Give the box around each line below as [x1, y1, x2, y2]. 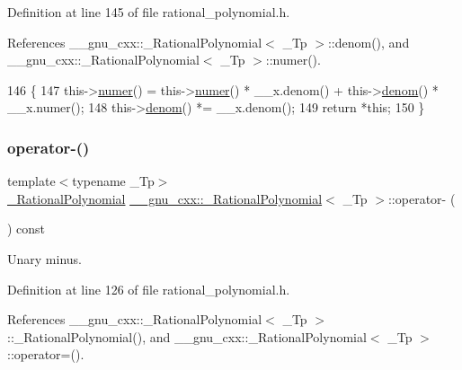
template [7, 172, 56, 190]
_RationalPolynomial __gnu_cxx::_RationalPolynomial [7, 189, 323, 207]
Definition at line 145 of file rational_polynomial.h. [7, 3, 290, 21]
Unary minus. [7, 249, 82, 268]
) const [7, 219, 46, 238]
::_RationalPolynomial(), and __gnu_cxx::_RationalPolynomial [7, 327, 367, 346]
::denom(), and [327, 32, 410, 51]
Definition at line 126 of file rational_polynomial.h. [7, 279, 290, 298]
